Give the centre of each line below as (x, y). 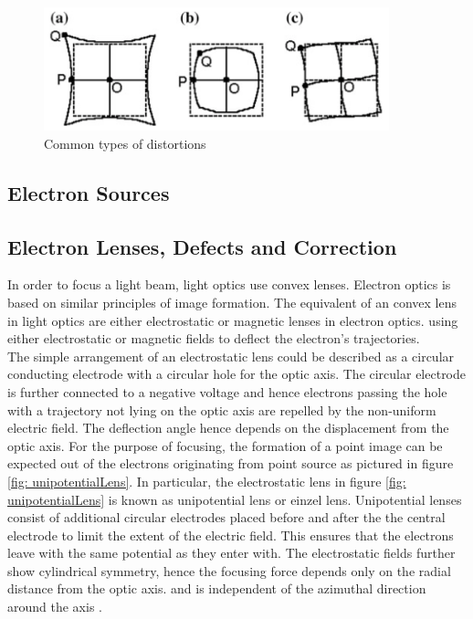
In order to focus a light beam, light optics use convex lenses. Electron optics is (229, 284)
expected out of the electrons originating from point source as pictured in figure (231, 463)
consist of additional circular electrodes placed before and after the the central (226, 517)
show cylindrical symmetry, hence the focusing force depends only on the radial (229, 570)
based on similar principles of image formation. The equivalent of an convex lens (232, 302)
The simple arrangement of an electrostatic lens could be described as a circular (231, 356)
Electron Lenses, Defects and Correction (202, 246)
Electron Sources (89, 192)
